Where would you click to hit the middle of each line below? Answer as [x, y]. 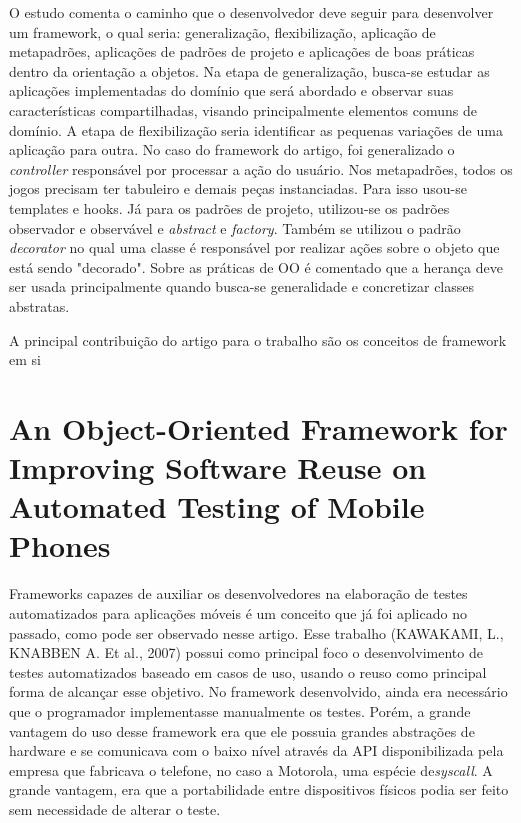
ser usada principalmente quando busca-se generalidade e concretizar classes [242, 286]
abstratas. [39, 305]
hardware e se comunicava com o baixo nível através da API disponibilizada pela [256, 750]
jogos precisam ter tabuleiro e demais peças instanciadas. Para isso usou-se [238, 188]
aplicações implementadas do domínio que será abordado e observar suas [231, 90]
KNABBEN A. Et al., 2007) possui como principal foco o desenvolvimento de [246, 652]
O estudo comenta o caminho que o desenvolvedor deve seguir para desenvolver [251, 12]
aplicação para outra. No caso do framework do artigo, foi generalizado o [232, 149]
